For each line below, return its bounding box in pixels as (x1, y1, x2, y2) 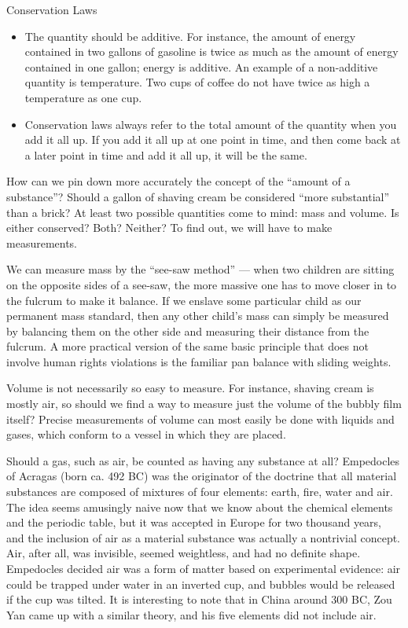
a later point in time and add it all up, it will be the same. (24, 146, 307, 163)
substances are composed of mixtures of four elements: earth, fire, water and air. (6, 483, 393, 500)
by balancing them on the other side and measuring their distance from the (6, 322, 369, 339)
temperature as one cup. (24, 89, 142, 105)
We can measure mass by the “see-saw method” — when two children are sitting (6, 261, 395, 277)
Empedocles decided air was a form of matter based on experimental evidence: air (6, 560, 401, 576)
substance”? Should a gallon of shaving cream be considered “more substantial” (6, 188, 390, 204)
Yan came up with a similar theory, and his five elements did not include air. (6, 606, 377, 622)
